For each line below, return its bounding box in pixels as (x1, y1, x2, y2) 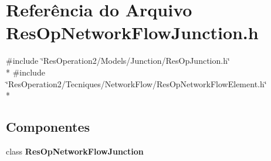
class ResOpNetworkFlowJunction (6, 145, 144, 157)
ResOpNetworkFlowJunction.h (6, 20, 259, 44)
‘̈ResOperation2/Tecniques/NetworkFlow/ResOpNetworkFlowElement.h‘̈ (6, 77, 267, 90)
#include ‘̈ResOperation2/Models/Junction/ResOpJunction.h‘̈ (6, 54, 230, 67)
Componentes (6, 118, 90, 136)
